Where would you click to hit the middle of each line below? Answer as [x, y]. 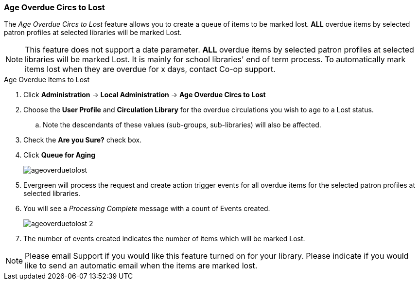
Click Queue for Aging [60, 155]
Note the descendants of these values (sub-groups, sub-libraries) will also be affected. [182, 125]
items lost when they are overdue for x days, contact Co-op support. [150, 69]
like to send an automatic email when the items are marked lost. [141, 266]
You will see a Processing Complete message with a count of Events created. [147, 209]
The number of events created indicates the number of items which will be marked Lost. [164, 239]
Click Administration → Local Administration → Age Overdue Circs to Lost [145, 95]
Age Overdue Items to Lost [47, 80]
